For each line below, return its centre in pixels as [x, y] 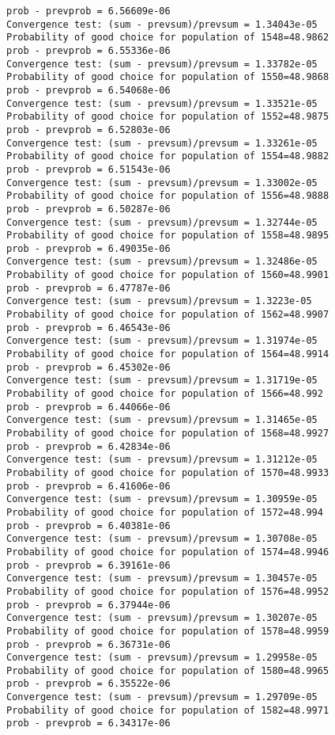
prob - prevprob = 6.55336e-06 [88, 50]
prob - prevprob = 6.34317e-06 [88, 724]
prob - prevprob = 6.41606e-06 [88, 486]
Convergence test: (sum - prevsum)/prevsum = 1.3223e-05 [159, 301]
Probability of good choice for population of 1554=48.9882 [168, 156]
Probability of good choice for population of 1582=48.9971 [168, 710]
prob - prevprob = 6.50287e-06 [88, 209]
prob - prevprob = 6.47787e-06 [88, 288]
